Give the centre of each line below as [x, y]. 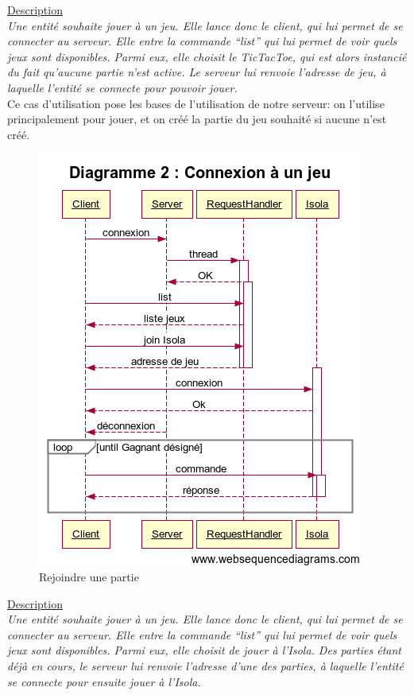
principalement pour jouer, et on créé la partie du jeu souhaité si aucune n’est [197, 119]
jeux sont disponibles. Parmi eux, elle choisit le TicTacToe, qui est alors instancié [207, 56]
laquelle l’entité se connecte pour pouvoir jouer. [122, 87]
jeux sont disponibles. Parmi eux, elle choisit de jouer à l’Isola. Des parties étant [205, 650]
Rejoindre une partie [89, 576]
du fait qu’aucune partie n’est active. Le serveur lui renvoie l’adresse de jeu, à [197, 72]
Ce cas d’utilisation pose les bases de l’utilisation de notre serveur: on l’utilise [196, 103]
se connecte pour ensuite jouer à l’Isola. [104, 681]
